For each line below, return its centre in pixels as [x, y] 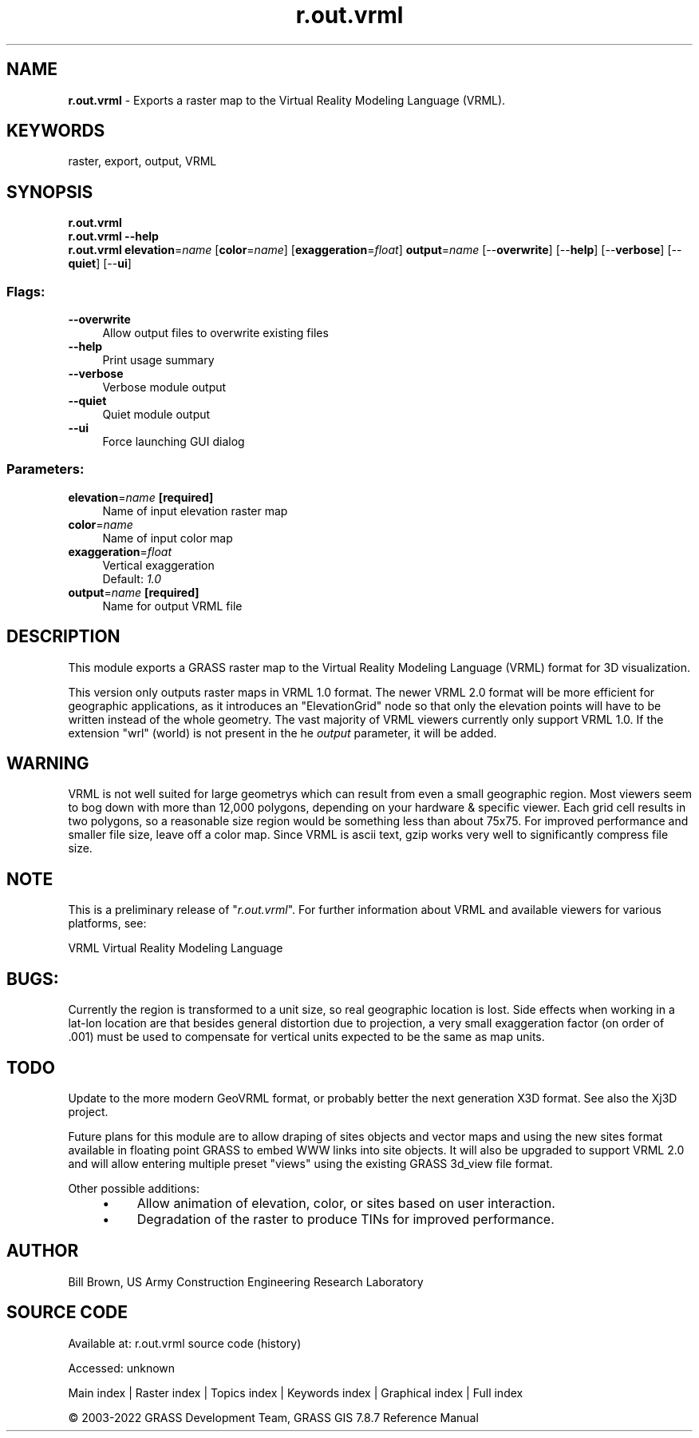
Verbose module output [164, 387]
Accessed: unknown [122, 1368]
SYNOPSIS [50, 192]
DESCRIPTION [63, 637]
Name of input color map [168, 538]
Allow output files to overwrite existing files [215, 333]
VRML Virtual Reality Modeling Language [176, 948]
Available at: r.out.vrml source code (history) [185, 1343]
